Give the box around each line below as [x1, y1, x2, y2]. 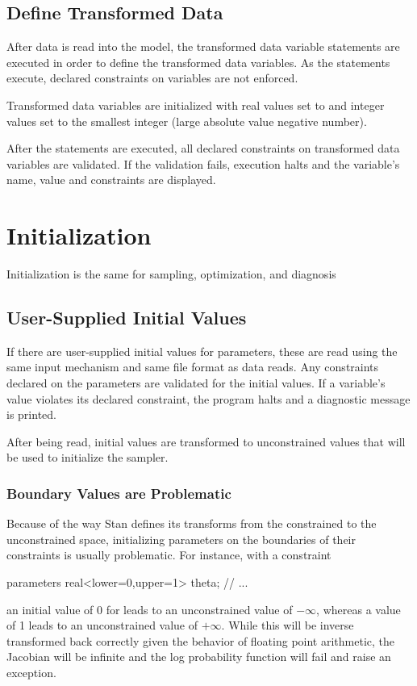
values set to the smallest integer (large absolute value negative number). [6, 112, 367, 129]
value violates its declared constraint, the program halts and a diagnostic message [6, 390, 411, 407]
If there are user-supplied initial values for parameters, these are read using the [6, 342, 398, 359]
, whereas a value [316, 600, 401, 617]
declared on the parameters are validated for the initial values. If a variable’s [6, 374, 386, 391]
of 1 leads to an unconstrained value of [6, 617, 198, 634]
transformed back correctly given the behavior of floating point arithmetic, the [6, 632, 395, 649]
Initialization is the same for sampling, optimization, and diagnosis [6, 266, 336, 282]
